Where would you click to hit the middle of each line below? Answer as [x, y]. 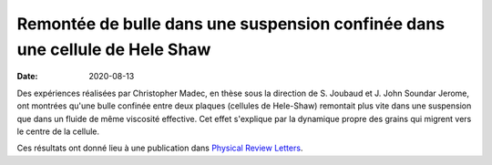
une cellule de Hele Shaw [114, 49]
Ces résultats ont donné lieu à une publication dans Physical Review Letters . [160, 148]
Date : [27, 77]
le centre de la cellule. [58, 131]
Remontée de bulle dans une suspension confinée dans [231, 24]
